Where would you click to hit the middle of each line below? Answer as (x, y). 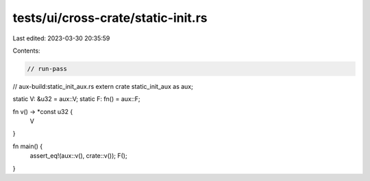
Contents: (26, 51)
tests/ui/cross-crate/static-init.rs (110, 18)
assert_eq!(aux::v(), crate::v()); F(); (78, 156)
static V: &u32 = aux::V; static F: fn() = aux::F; (76, 99)
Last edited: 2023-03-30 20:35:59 (61, 38)
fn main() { (28, 146)
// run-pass (47, 69)
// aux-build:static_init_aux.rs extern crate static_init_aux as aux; (103, 86)
